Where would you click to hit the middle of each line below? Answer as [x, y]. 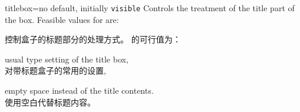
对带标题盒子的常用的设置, [55, 70]
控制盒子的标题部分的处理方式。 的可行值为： [93, 39]
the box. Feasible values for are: [62, 19]
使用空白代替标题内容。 [50, 102]
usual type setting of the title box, [67, 59]
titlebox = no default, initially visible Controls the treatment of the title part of [150, 8]
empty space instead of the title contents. [79, 90]
